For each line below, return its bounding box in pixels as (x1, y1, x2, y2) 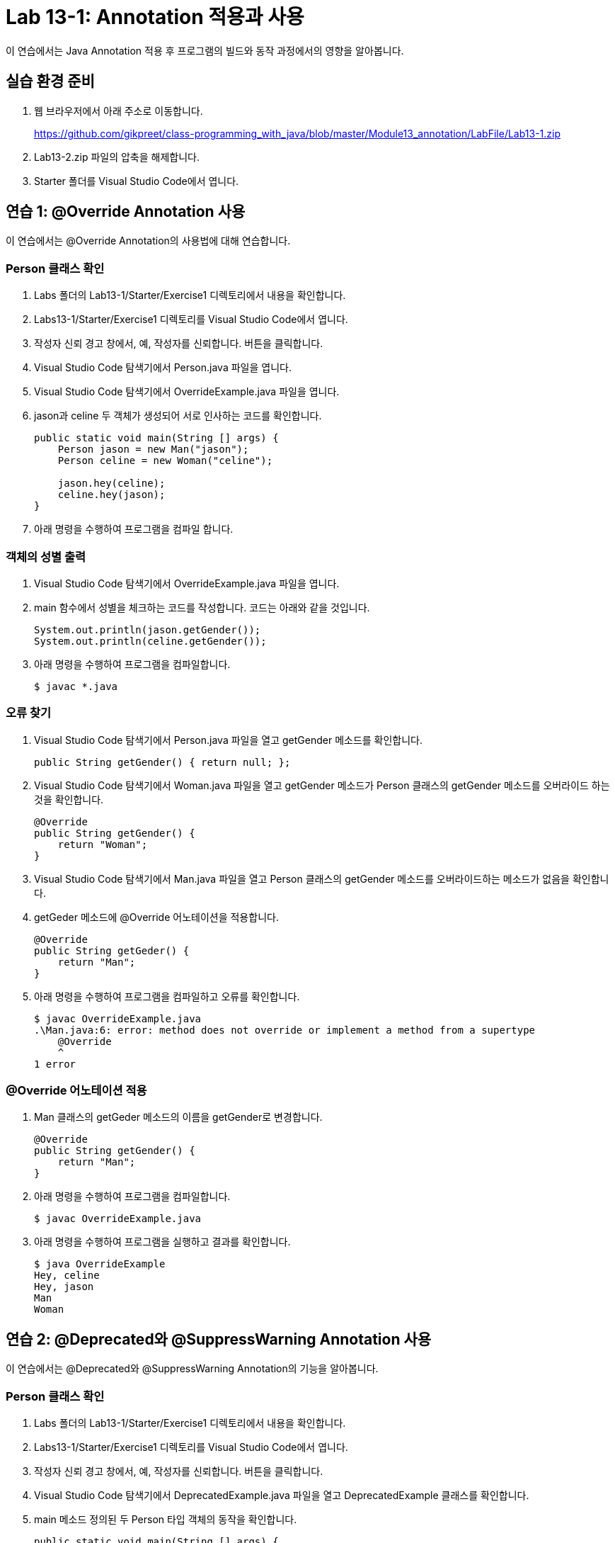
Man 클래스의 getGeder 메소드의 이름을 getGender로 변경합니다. (34, 1111, 323, 1124)
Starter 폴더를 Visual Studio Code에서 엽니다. (34, 174, 239, 187)
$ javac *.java (34, 680, 118, 692)
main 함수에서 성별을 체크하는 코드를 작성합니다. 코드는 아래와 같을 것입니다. (34, 601, 370, 614)
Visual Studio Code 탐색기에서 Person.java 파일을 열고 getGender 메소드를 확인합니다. (34, 733, 423, 746)
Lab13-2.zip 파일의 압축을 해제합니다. (34, 150, 200, 163)
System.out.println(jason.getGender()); (34, 623, 261, 635)
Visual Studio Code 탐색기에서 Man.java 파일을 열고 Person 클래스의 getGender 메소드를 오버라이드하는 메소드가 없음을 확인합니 (34, 872, 609, 885)
